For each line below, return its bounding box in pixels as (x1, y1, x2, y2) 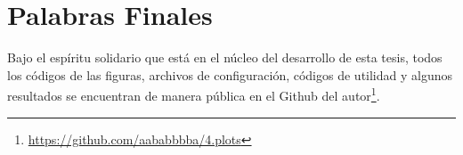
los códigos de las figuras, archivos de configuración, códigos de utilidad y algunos (7, 65, 453, 84)
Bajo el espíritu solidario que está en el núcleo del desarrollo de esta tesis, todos (7, 48, 443, 67)
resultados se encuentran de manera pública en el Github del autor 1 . (7, 84, 380, 104)
